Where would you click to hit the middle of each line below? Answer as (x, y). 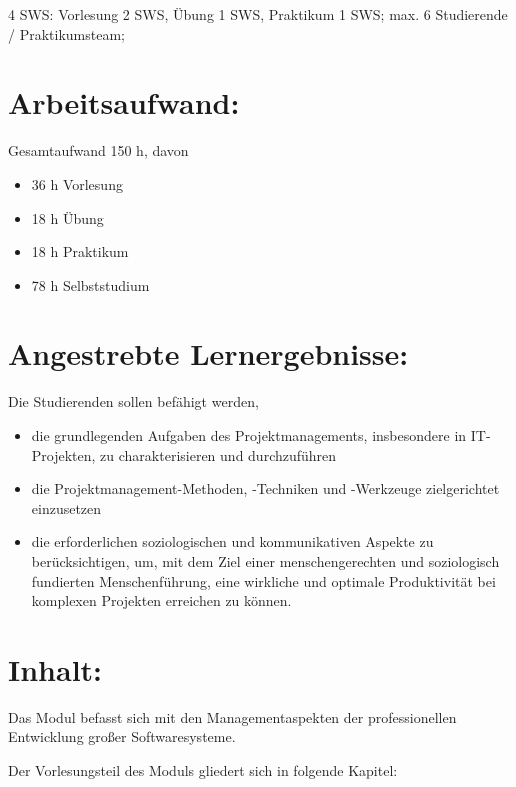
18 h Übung (67, 217)
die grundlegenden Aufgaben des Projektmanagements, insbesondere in (249, 435)
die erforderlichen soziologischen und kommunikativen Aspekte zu (232, 541)
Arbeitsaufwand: (124, 102)
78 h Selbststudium (90, 284)
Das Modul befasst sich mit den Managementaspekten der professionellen (232, 716)
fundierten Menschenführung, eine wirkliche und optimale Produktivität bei (263, 580)
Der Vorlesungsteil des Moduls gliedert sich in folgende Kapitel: (203, 770)
